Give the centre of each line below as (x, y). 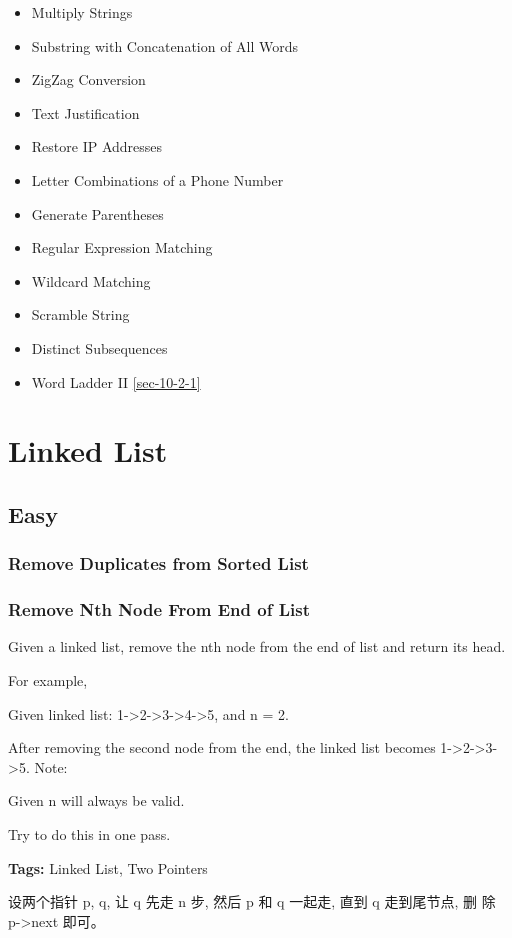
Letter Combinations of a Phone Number (157, 179)
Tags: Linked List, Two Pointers (108, 867)
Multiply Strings (82, 12)
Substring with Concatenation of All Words (165, 45)
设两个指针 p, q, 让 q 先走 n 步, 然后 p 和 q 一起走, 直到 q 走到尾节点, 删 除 (252, 901)
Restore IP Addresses (97, 146)
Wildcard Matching (91, 280)
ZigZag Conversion (88, 79)
